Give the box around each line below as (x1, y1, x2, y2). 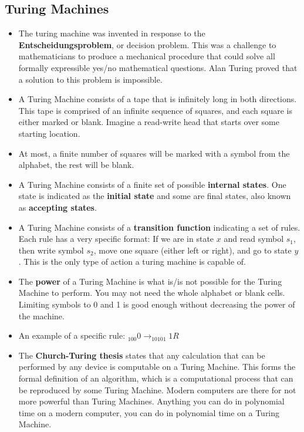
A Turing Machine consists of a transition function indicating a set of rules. (18, 221, 300, 233)
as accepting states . (18, 201, 97, 213)
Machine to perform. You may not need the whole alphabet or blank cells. (18, 286, 285, 299)
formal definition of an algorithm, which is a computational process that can (18, 372, 293, 384)
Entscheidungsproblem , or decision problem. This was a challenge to (18, 38, 276, 50)
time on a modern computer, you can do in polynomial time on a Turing (18, 406, 280, 419)
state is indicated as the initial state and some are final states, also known (18, 190, 291, 202)
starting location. (18, 127, 80, 139)
